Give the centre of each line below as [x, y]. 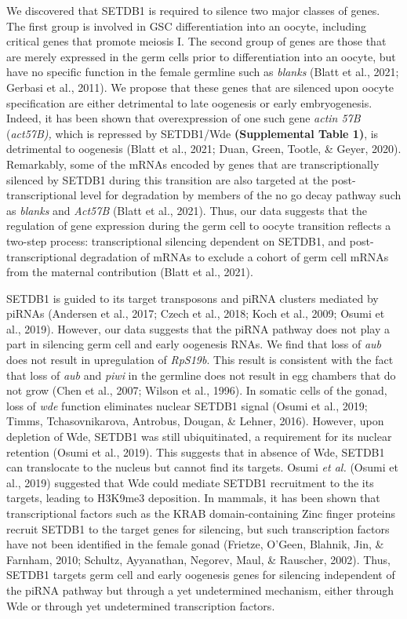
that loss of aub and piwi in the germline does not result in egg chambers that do [201, 375]
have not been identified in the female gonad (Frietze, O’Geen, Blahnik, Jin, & [195, 544]
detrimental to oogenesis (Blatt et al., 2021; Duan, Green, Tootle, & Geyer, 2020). [204, 149]
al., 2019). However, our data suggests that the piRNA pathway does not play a [198, 328]
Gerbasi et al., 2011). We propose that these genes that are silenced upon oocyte [200, 87]
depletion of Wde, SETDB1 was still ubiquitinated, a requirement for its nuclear [199, 437]
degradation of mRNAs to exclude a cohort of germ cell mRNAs [234, 256]
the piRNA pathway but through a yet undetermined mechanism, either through [200, 590]
